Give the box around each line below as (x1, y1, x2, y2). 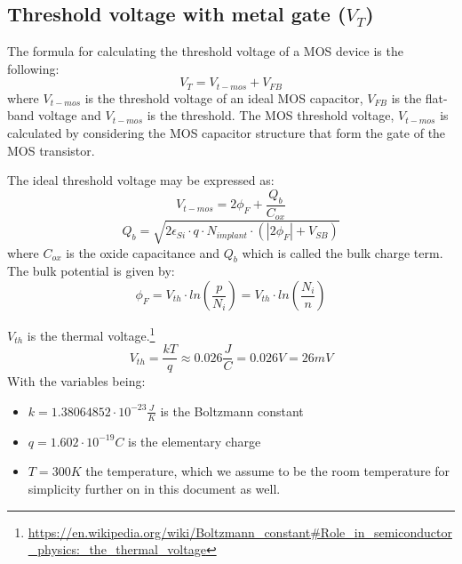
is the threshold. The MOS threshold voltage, (147, 106, 394, 125)
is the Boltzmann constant (160, 401, 304, 420)
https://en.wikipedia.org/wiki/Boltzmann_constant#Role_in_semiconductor (28, 522, 452, 541)
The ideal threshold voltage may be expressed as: (7, 171, 275, 189)
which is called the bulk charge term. (242, 243, 443, 262)
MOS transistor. (7, 141, 95, 159)
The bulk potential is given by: (7, 262, 175, 280)
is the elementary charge (128, 431, 261, 450)
